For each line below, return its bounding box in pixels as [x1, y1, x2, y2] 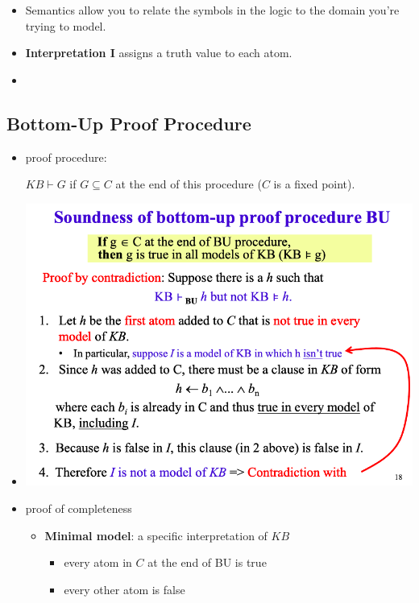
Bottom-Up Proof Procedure [6, 110, 251, 135]
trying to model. [25, 17, 106, 34]
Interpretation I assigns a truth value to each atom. [25, 44, 292, 61]
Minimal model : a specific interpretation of [44, 527, 268, 543]
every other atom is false [64, 580, 185, 597]
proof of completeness [25, 499, 132, 516]
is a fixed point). [273, 176, 355, 192]
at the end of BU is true [147, 554, 267, 571]
